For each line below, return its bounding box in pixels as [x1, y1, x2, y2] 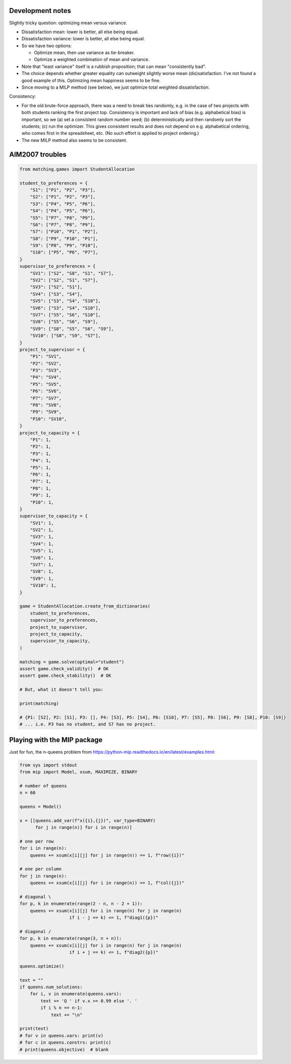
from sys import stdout [19, 762, 78, 768]
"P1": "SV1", [30, 354, 62, 359]
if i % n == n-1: [40, 1005, 83, 1011]
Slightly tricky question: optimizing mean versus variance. [9, 20, 127, 26]
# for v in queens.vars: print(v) [19, 1033, 104, 1038]
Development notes [9, 6, 71, 15]
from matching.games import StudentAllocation [19, 166, 135, 172]
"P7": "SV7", [30, 395, 62, 401]
